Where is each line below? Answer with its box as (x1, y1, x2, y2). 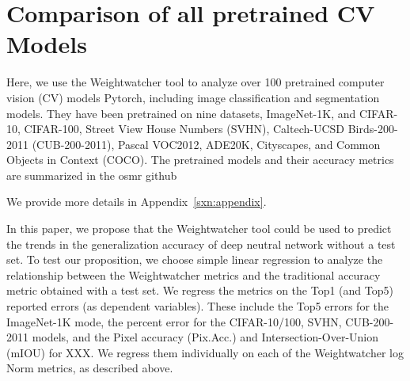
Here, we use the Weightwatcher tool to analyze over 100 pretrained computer (6, 74, 385, 90)
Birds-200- (347, 120, 398, 137)
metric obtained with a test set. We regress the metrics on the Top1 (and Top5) (6, 282, 393, 299)
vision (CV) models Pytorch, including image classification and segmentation (6, 89, 380, 105)
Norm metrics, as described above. (6, 360, 173, 376)
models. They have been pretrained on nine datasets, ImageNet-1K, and (6, 105, 356, 121)
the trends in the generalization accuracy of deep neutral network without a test (6, 235, 396, 252)
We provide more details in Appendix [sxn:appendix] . (6, 193, 267, 210)
